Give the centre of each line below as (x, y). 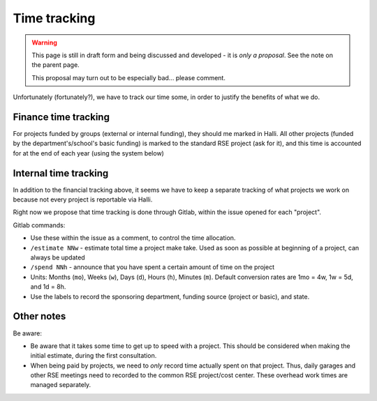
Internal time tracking (61, 173)
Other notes (39, 316)
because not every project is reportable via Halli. (83, 199)
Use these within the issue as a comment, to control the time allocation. (133, 238)
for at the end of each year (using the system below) (88, 153)
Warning (44, 43)
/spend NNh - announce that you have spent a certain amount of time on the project (153, 267)
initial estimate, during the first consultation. (94, 356)
